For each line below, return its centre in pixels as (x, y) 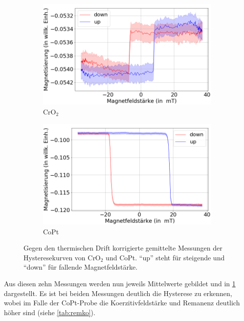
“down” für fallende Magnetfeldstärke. (81, 267)
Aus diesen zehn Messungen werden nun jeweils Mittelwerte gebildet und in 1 (120, 283)
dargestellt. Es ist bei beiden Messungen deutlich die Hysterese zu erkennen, (118, 293)
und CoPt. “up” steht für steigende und (165, 257)
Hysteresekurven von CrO (62, 257)
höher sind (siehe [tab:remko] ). (50, 312)
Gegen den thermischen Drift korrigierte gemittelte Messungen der (123, 248)
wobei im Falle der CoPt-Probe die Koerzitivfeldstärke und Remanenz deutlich (122, 303)
